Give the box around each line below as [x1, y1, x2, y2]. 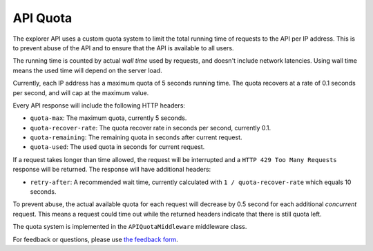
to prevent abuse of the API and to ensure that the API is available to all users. [12, 43, 234, 52]
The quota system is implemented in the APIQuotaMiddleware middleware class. [12, 223, 247, 231]
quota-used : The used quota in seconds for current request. [30, 143, 205, 151]
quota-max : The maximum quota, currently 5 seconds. [30, 114, 187, 122]
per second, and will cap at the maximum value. [12, 88, 149, 97]
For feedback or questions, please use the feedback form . [12, 235, 179, 243]
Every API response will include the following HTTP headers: [12, 101, 186, 110]
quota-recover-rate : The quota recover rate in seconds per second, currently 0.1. [30, 123, 271, 132]
